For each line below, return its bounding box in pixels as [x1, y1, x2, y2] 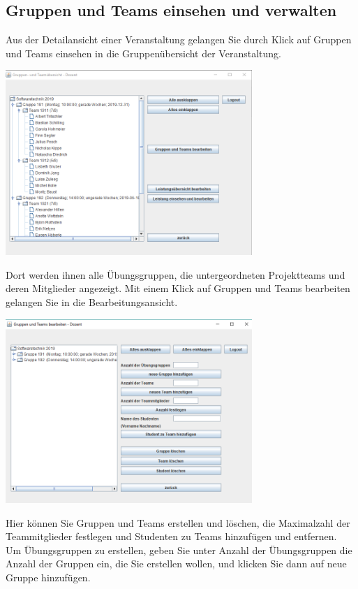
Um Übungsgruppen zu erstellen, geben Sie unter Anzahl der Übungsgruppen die [6, 542, 352, 557]
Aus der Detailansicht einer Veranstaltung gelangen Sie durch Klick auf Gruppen [6, 32, 352, 47]
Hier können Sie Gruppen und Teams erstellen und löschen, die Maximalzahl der [6, 515, 350, 530]
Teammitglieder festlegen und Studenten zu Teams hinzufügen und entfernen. [6, 529, 337, 544]
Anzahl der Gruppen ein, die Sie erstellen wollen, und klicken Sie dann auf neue [6, 556, 347, 571]
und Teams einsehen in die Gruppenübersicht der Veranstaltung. [6, 45, 281, 60]
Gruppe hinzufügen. [6, 570, 91, 584]
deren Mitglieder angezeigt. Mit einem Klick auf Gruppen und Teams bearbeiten [6, 281, 350, 296]
